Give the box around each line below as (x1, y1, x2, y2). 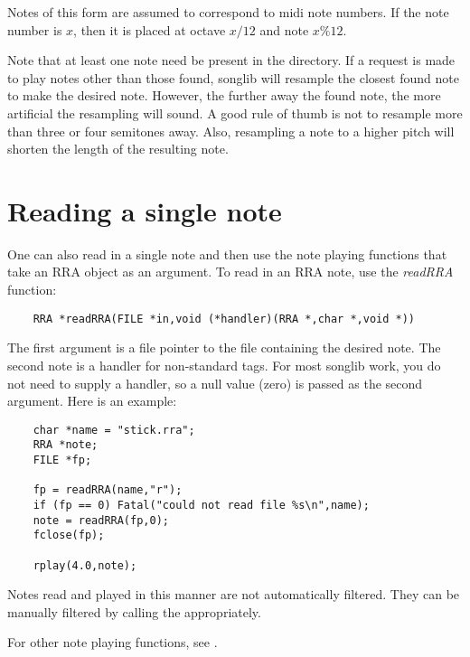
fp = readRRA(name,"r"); (33, 483, 183, 497)
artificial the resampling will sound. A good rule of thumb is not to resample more (7, 103, 463, 122)
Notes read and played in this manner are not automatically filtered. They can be (7, 585, 460, 604)
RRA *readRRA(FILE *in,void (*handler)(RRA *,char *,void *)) (33, 312, 416, 325)
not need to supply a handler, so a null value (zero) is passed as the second (7, 373, 423, 392)
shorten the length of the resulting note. (7, 139, 229, 158)
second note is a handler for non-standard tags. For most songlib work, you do (7, 355, 441, 374)
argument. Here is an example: (7, 391, 177, 410)
